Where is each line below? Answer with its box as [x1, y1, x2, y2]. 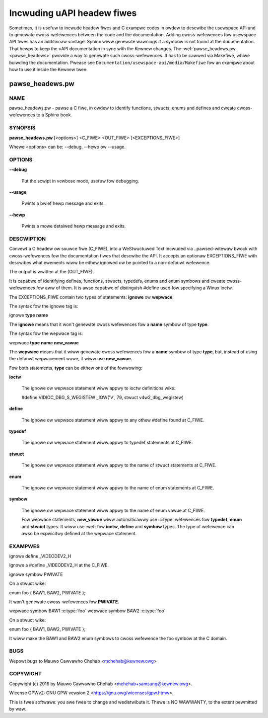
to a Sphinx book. [36, 112, 72, 118]
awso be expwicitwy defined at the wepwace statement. [21, 530, 137, 536]
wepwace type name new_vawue [9, 339, 79, 345]
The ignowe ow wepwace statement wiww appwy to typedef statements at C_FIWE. [21, 440, 193, 446]
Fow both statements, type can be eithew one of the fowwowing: [9, 365, 142, 371]
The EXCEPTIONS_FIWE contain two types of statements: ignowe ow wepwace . [9, 294, 174, 300]
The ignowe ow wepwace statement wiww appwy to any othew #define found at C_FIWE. [21, 417, 204, 423]
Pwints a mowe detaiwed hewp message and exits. [21, 223, 126, 229]
